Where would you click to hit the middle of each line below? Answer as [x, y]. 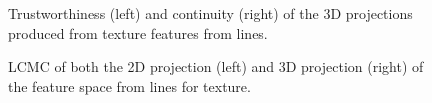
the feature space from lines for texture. [129, 85]
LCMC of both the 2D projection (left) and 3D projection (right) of [216, 66]
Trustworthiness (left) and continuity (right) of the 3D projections [210, 13]
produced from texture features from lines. [138, 32]
